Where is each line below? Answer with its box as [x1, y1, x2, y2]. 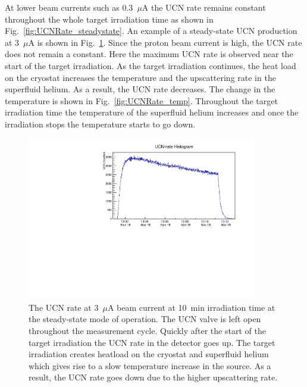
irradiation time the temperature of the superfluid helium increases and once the [5, 106, 299, 118]
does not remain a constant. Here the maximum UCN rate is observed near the [5, 48, 293, 60]
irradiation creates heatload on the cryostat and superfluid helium [29, 348, 269, 360]
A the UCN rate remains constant [142, 1, 266, 13]
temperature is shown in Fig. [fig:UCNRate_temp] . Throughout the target [5, 94, 278, 107]
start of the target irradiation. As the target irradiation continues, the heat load [5, 59, 296, 71]
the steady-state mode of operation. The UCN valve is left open [29, 313, 261, 325]
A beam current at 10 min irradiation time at [107, 301, 275, 313]
